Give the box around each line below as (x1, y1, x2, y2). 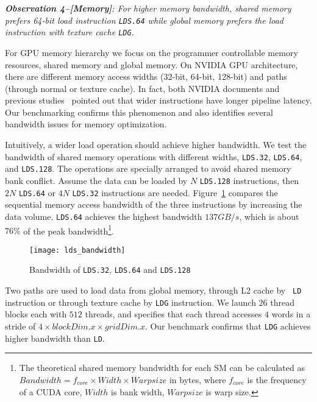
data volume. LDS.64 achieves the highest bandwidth (5, 210, 202, 222)
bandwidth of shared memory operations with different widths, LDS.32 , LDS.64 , (5, 150, 302, 163)
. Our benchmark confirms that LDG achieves (144, 320, 311, 332)
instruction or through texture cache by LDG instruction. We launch (5, 295, 256, 308)
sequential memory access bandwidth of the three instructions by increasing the (5, 198, 302, 211)
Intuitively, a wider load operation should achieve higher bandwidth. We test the (5, 138, 307, 151)
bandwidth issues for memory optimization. (5, 118, 167, 130)
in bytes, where (169, 373, 226, 386)
